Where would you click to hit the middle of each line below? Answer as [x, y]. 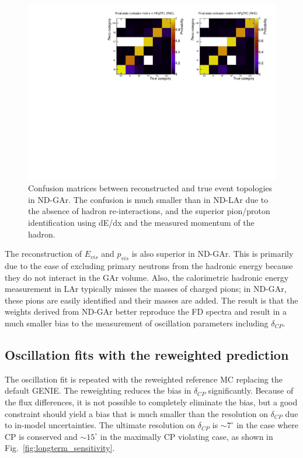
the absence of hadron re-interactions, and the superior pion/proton [149, 211]
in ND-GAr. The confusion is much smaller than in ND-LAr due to [148, 199]
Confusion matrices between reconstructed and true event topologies [150, 188]
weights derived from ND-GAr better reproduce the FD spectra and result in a [146, 311]
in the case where [268, 425]
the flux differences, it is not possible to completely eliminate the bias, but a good [151, 402]
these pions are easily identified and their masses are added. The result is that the [151, 300]
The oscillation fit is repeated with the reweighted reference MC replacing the [144, 379]
